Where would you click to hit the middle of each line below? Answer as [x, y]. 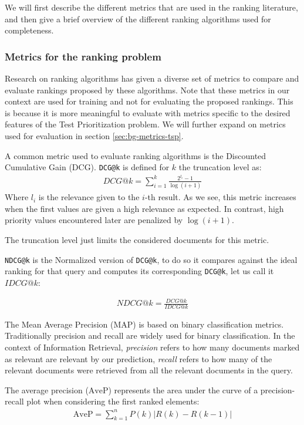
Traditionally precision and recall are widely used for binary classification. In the [150, 335]
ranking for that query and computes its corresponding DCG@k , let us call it [139, 271]
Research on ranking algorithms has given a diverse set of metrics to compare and [152, 78]
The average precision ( [47, 389]
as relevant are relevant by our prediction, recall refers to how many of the [139, 358]
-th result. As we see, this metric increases [220, 197]
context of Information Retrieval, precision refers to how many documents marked [152, 347]
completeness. [29, 30]
